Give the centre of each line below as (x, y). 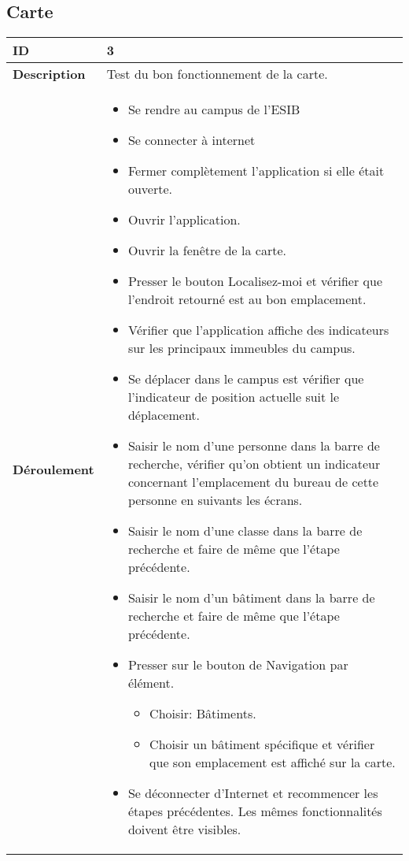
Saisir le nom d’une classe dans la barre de (245, 531)
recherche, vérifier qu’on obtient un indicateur (254, 464)
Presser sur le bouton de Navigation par (238, 665)
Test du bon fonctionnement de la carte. (217, 74)
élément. (151, 683)
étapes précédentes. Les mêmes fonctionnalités (255, 811)
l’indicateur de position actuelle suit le (234, 397)
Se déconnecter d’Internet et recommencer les (253, 793)
